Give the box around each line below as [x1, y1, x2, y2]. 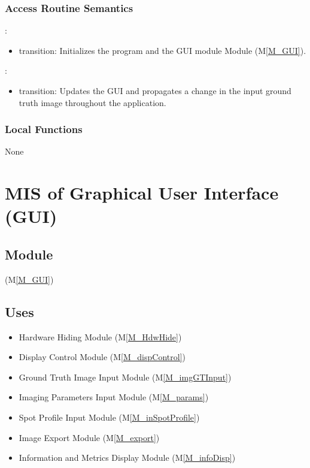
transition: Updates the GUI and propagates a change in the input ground [19, 84, 291, 96]
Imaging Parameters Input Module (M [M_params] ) [19, 391, 209, 403]
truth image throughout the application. [19, 96, 166, 108]
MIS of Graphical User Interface [5, 180, 279, 205]
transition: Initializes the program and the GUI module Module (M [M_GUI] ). [19, 44, 306, 56]
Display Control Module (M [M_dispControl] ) [19, 351, 186, 363]
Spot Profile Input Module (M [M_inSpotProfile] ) [19, 410, 200, 423]
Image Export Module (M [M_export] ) [19, 431, 160, 443]
